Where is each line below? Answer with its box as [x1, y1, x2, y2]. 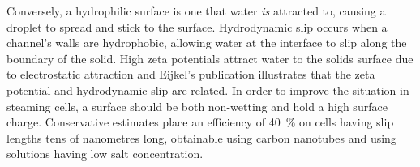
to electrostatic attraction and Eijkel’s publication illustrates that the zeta [6, 66, 375, 83]
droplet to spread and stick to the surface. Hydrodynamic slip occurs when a [6, 18, 388, 35]
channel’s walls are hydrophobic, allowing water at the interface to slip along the [6, 34, 407, 51]
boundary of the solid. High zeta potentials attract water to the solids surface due [6, 49, 414, 66]
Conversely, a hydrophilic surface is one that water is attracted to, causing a [6, 2, 386, 19]
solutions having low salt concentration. [6, 145, 204, 162]
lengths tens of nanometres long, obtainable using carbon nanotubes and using [6, 129, 396, 146]
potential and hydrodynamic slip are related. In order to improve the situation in [6, 81, 409, 98]
